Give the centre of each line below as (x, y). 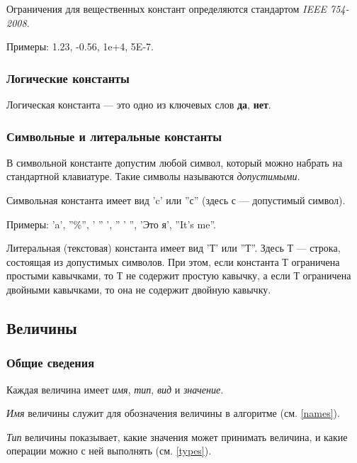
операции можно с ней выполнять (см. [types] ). (109, 451)
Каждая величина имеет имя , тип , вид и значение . (115, 389)
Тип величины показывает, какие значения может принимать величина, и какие (177, 436)
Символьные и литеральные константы (114, 136)
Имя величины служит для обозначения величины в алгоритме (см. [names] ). (173, 413)
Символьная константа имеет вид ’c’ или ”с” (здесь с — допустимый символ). (176, 200)
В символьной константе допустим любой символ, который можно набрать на (175, 162)
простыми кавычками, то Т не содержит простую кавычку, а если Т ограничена (179, 275)
